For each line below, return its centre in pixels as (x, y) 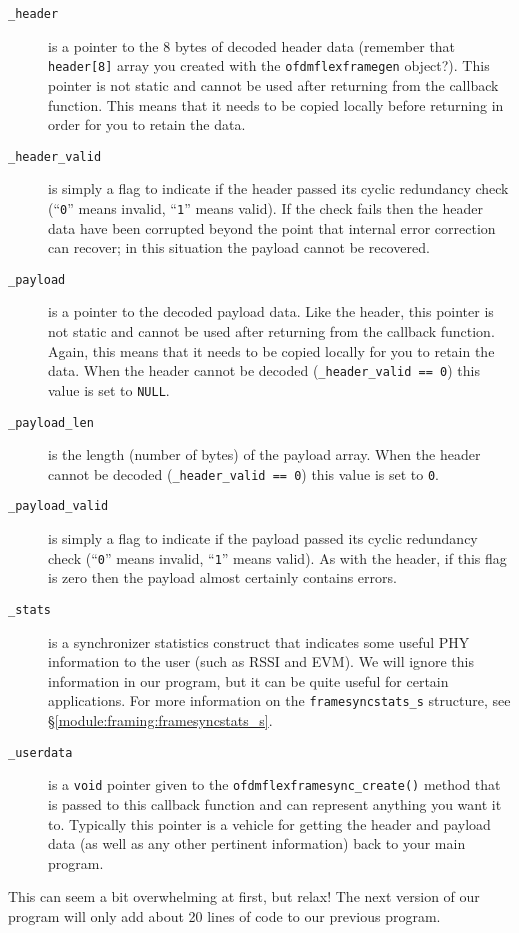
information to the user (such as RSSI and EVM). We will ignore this (261, 661)
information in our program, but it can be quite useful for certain (248, 680)
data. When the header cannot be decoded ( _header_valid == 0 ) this (264, 370)
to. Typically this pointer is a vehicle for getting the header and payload (269, 823)
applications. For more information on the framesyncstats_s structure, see (279, 700)
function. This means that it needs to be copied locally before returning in (276, 104)
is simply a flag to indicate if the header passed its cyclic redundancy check (278, 188)
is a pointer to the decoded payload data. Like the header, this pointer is (271, 311)
